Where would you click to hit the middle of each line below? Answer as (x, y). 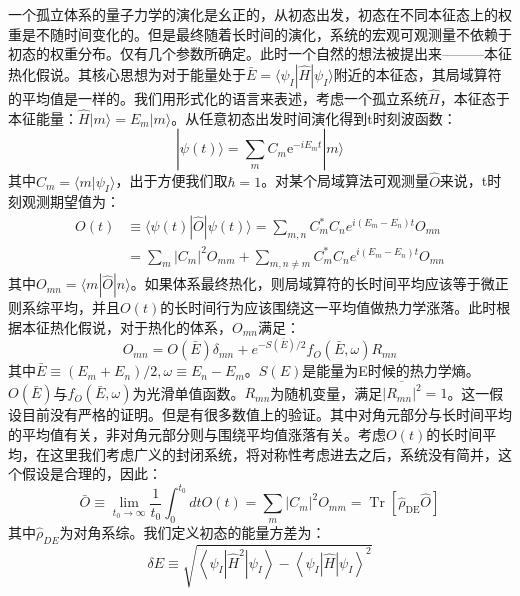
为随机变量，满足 (326, 392)
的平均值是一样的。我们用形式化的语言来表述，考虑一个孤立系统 (218, 98)
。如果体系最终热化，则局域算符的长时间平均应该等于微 (312, 283)
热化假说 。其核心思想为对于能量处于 (127, 73)
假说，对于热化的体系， (154, 326)
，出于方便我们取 (171, 180)
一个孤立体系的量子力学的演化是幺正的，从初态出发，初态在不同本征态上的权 (260, 14)
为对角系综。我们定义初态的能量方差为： (192, 532)
